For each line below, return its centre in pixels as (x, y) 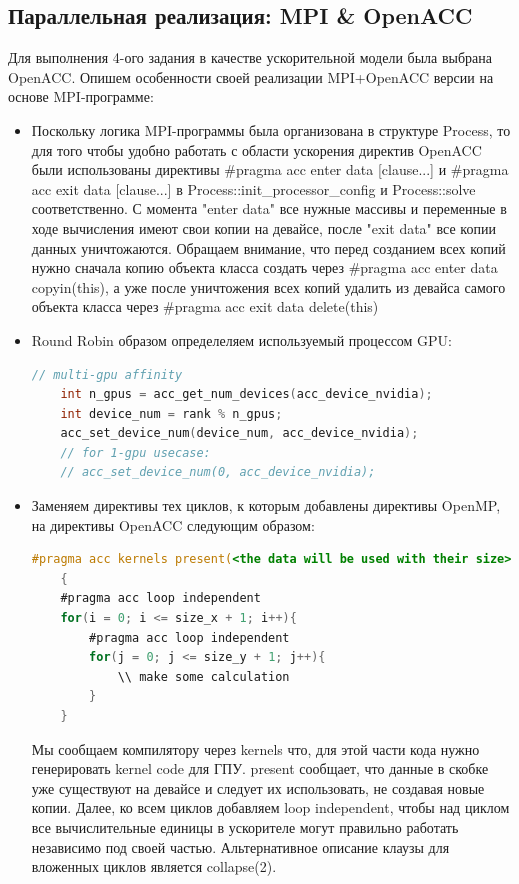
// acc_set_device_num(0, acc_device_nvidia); (218, 472)
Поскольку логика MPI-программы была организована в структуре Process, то (271, 129)
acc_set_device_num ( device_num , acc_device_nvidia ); (239, 433)
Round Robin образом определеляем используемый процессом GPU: (242, 339)
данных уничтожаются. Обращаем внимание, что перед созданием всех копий (268, 247)
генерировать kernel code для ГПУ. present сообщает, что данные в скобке (260, 768)
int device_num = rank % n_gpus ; (171, 413)
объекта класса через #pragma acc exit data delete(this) (205, 306)
